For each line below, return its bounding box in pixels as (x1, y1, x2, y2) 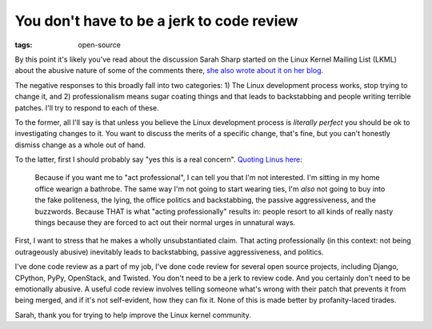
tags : (14, 40, 33, 50)
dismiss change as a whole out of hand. (14, 140, 146, 150)
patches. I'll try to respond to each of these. (14, 102, 159, 112)
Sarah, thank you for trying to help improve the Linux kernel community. (14, 310, 251, 319)
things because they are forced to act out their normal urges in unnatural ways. (34, 218, 296, 227)
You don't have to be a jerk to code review (14, 12, 298, 30)
